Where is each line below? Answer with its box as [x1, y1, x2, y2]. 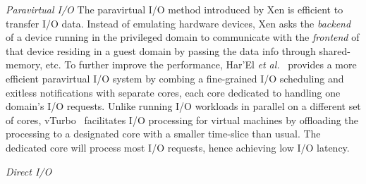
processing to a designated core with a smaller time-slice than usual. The [6, 126, 321, 141]
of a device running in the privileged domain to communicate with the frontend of [6, 30, 360, 44]
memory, [6, 57, 43, 72]
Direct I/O [6, 164, 52, 178]
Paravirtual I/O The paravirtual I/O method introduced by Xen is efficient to [6, 2, 343, 16]
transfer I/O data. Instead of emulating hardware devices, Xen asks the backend [6, 16, 351, 30]
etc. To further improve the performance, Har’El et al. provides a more [45, 57, 357, 72]
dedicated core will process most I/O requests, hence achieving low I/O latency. [6, 140, 350, 154]
